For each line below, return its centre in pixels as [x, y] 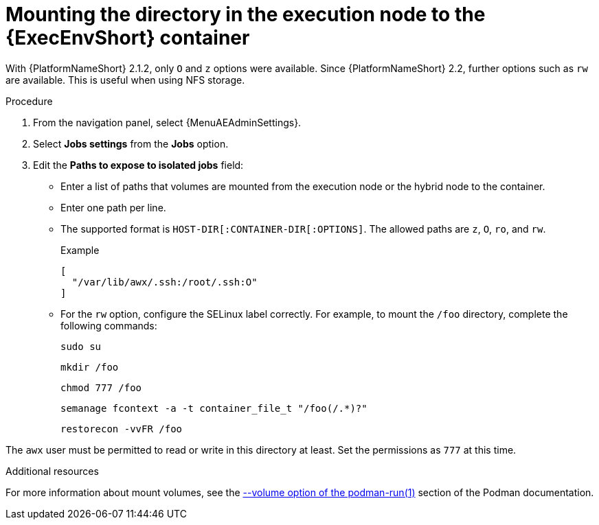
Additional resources [52, 471]
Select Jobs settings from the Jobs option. [131, 143]
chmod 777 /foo [101, 387]
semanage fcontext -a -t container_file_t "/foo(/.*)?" [214, 408]
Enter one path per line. [113, 207]
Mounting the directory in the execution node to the [246, 14]
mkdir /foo [90, 367]
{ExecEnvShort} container [128, 38]
